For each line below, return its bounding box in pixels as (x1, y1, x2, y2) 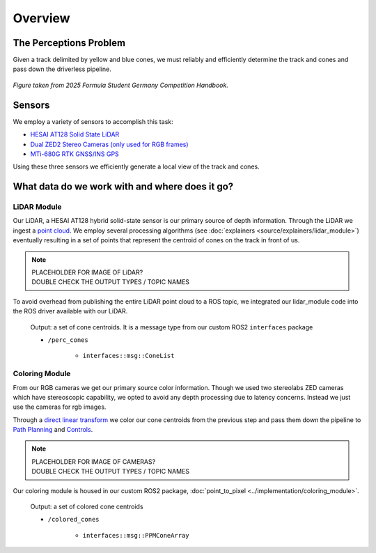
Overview (13, 10, 70, 26)
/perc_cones (47, 336, 88, 344)
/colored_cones (47, 515, 100, 524)
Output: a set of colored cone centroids (30, 502, 143, 511)
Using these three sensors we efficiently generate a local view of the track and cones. (13, 162, 260, 171)
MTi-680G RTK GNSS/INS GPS (30, 150, 120, 158)
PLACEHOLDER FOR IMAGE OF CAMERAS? (31, 457, 156, 466)
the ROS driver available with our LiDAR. (13, 307, 128, 316)
